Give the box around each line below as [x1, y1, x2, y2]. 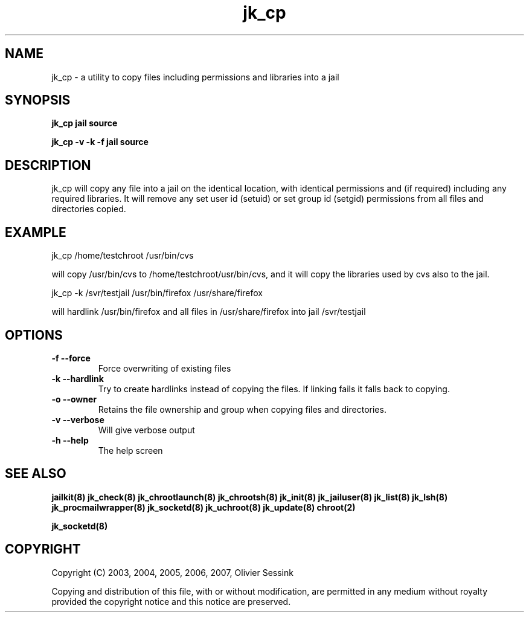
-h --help [51, 434, 89, 445]
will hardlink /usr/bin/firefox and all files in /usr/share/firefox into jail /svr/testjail [51, 306, 366, 317]
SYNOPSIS [5, 92, 71, 108]
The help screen [98, 445, 163, 456]
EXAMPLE [5, 224, 66, 240]
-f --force [51, 352, 91, 363]
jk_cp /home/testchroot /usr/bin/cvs [51, 250, 194, 261]
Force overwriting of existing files [98, 363, 231, 373]
